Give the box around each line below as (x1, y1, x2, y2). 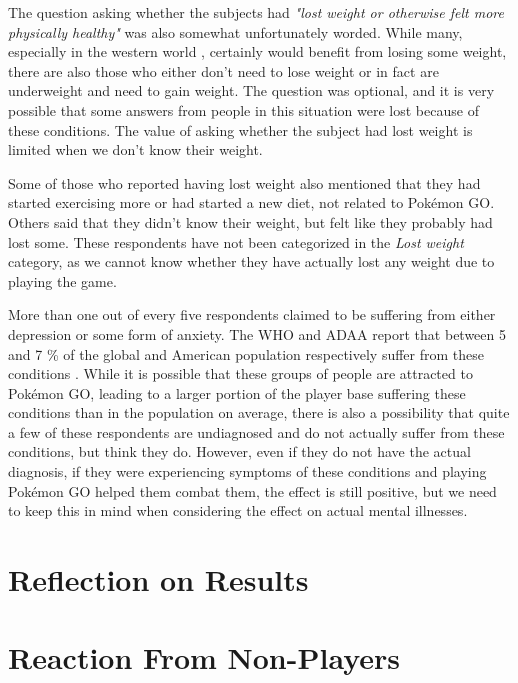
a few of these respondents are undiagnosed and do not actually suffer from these (8, 421, 505, 442)
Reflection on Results (8, 559, 309, 600)
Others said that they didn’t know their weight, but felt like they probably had (8, 211, 493, 232)
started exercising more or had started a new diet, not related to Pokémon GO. (8, 192, 495, 213)
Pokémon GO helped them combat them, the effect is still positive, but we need (8, 480, 497, 501)
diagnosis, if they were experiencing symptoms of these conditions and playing (8, 461, 487, 482)
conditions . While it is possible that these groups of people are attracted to (8, 363, 473, 384)
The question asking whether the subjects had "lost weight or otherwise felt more (8, 2, 504, 22)
